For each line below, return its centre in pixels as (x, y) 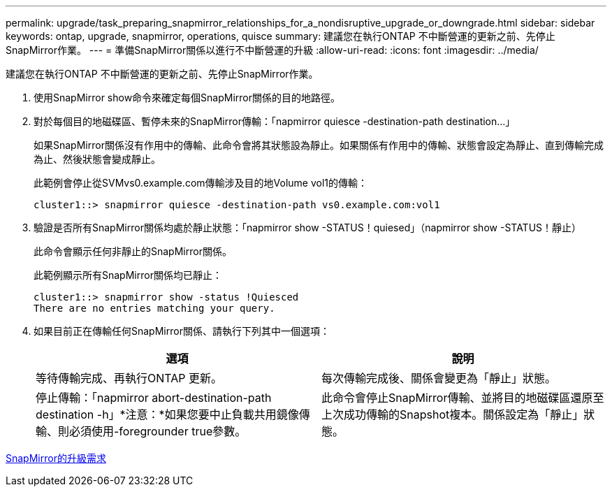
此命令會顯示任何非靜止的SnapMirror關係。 (133, 251)
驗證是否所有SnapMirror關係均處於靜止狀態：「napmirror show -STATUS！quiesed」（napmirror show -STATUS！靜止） (308, 227)
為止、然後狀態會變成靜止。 (97, 159)
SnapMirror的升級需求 (56, 458)
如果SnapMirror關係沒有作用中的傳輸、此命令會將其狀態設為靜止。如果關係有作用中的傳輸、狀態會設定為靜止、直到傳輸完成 (319, 145)
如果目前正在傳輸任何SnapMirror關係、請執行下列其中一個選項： (182, 331)
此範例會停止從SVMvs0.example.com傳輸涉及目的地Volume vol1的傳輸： (201, 183)
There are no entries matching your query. (154, 308)
